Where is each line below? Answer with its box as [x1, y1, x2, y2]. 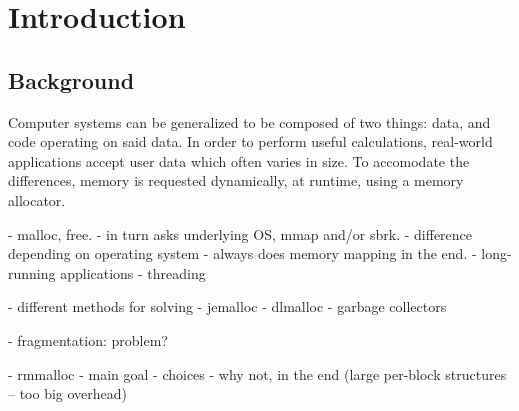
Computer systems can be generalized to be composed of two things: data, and [8, 111, 491, 132]
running [8, 262, 56, 283]
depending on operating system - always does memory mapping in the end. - [8, 243, 477, 264]
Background [8, 64, 135, 95]
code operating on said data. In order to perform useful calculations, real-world [8, 131, 493, 152]
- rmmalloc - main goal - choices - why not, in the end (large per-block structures [8, 363, 507, 384]
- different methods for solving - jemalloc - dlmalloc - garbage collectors [8, 296, 447, 317]
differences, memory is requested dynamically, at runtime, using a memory [8, 170, 464, 191]
